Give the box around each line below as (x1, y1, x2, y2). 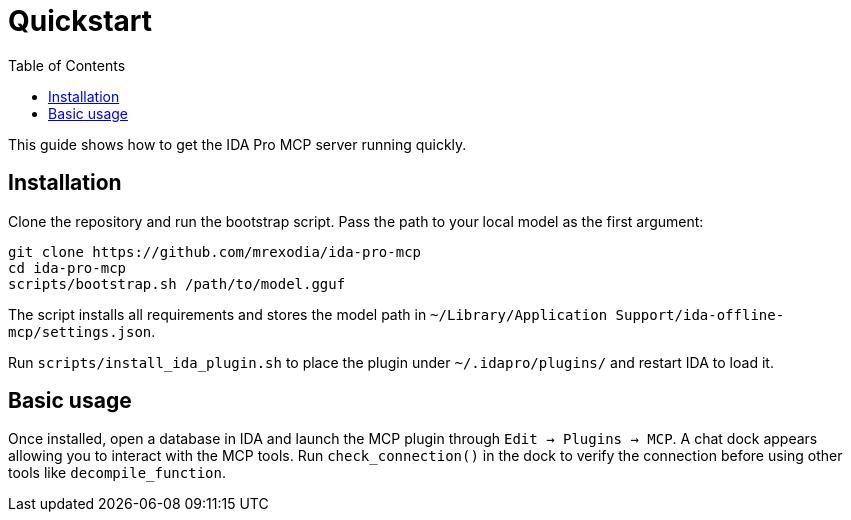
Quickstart (8, 4, 153, 38)
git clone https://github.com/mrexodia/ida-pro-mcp (8, 243, 422, 260)
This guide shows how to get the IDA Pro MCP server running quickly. (8, 135, 467, 153)
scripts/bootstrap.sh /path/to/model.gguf (8, 275, 346, 292)
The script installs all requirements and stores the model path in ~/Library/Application (8, 305, 608, 323)
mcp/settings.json (8, 323, 152, 340)
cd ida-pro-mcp (8, 259, 127, 276)
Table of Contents (8, 56, 126, 74)
